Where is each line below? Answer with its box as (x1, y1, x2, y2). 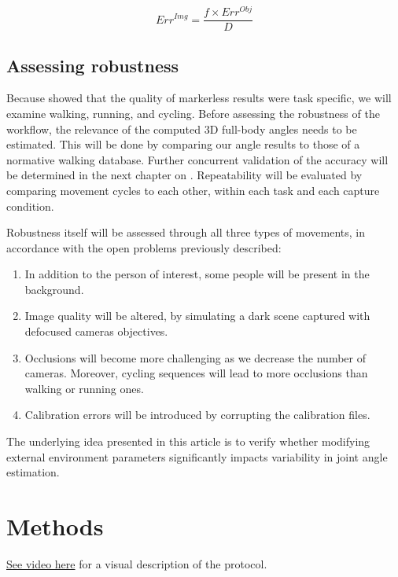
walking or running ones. (24, 380, 144, 396)
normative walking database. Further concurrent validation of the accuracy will (6, 151, 389, 167)
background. (24, 281, 84, 297)
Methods (6, 510, 104, 542)
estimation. (6, 464, 60, 480)
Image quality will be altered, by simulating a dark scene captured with (24, 307, 370, 324)
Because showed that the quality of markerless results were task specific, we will (6, 90, 392, 106)
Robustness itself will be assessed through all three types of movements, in (6, 224, 365, 241)
